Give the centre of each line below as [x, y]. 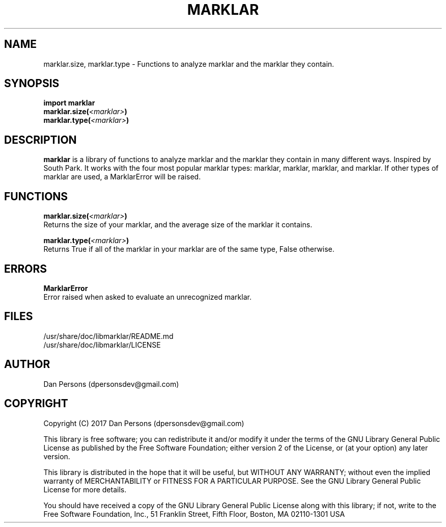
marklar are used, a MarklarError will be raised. [122, 177]
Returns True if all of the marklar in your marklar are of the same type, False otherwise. [189, 249]
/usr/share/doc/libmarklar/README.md [108, 336]
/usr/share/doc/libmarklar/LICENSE [102, 345]
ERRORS [26, 269]
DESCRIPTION [40, 140]
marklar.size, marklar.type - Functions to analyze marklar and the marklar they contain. [189, 64]
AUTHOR [27, 364]
